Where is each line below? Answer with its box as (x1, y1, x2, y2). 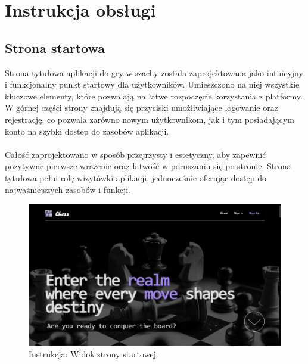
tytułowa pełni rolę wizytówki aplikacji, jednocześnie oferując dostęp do (5, 171, 266, 183)
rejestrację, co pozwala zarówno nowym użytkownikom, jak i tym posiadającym (5, 113, 294, 125)
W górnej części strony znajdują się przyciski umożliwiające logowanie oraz (5, 101, 278, 114)
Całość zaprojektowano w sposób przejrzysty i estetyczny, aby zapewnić (5, 148, 266, 160)
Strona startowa (5, 38, 105, 57)
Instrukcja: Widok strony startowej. (29, 348, 158, 360)
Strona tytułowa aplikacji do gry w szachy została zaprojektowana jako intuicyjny (5, 66, 303, 79)
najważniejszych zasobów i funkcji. (5, 183, 130, 195)
